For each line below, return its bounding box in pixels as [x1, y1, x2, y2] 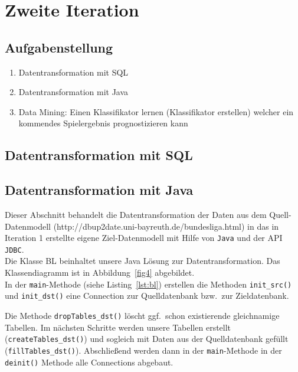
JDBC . [5, 243, 24, 255]
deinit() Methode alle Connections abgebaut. [5, 355, 173, 368]
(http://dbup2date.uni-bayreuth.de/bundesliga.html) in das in [53, 220, 279, 232]
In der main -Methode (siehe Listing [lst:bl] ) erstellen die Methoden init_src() [5, 278, 292, 290]
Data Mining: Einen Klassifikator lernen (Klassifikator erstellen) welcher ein [18, 105, 294, 118]
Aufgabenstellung [5, 38, 113, 56]
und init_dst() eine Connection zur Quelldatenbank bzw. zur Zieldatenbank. [5, 289, 289, 302]
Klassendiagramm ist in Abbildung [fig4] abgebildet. [5, 266, 195, 279]
